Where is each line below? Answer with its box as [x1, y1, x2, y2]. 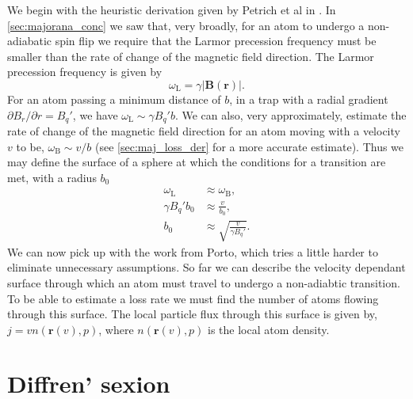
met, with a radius [7, 169, 97, 185]
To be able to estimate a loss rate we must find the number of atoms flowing [7, 290, 379, 306]
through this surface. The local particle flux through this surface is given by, [7, 306, 377, 322]
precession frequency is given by [7, 63, 163, 80]
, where [98, 321, 134, 337]
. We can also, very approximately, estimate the [174, 106, 407, 123]
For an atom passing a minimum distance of [7, 90, 221, 107]
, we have [72, 106, 118, 123]
